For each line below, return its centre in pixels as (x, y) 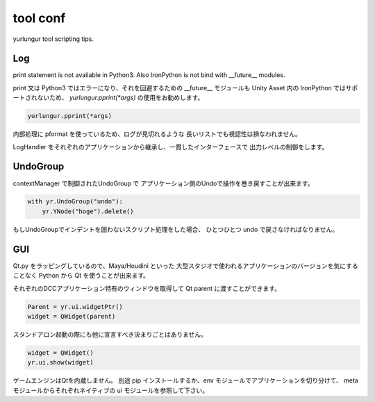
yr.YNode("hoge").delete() (88, 211)
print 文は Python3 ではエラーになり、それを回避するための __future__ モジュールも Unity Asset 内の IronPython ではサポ (185, 87)
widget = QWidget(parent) (72, 316)
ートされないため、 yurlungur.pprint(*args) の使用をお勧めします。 (108, 98)
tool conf (39, 18)
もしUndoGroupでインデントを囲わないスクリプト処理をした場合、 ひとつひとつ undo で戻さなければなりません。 (176, 229)
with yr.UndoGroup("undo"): (75, 202)
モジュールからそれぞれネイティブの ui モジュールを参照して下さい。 (111, 390)
